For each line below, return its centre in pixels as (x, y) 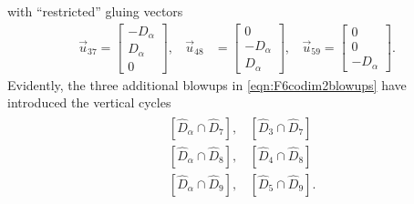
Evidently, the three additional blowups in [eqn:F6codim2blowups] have (207, 84)
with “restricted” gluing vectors (95, 11)
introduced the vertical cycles (89, 102)
